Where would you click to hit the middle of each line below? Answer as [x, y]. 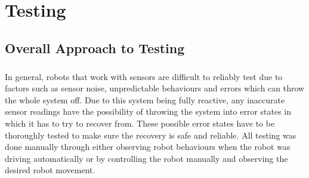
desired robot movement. [50, 170]
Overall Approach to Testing [95, 47]
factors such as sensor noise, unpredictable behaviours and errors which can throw [155, 88]
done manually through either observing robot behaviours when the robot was [148, 147]
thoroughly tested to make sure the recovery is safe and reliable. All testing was [151, 135]
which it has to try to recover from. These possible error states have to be [140, 123]
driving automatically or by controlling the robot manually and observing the [146, 158]
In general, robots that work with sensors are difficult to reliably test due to [144, 76]
